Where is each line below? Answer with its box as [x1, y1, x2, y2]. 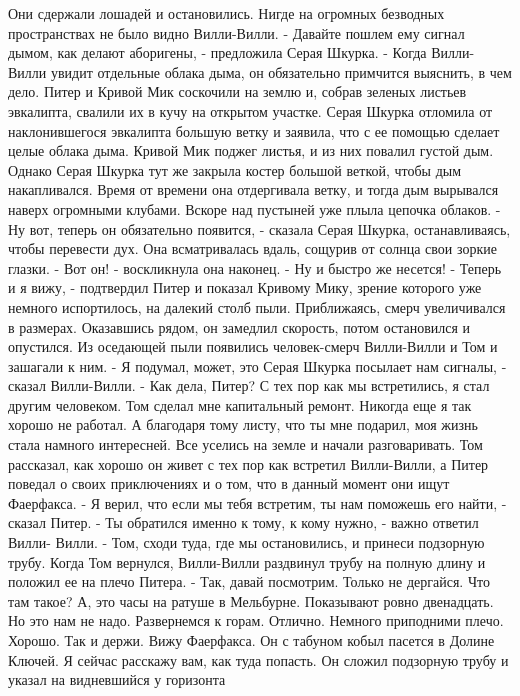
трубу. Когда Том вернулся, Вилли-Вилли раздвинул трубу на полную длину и [8, 551, 486, 572]
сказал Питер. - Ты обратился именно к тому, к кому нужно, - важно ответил [8, 512, 479, 533]
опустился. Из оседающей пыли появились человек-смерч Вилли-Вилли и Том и [8, 336, 498, 357]
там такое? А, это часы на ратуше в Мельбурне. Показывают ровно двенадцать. [8, 590, 494, 611]
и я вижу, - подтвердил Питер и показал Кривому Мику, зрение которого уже [8, 277, 482, 298]
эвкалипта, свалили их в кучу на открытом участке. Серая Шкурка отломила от [8, 100, 493, 121]
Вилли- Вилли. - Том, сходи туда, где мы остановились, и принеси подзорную [8, 532, 485, 553]
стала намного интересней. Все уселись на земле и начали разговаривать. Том [8, 434, 483, 455]
